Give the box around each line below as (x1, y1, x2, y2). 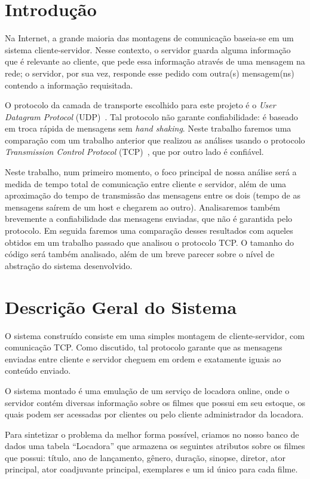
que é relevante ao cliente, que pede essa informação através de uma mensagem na (5, 55, 305, 68)
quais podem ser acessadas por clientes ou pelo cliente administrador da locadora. (5, 408, 304, 420)
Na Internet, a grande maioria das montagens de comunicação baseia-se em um (5, 32, 294, 44)
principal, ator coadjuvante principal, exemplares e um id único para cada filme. (5, 463, 298, 475)
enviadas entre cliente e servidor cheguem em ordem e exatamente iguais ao (5, 352, 281, 365)
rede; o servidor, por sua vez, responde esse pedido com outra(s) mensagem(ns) (5, 66, 294, 79)
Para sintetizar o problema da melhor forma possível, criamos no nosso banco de (5, 428, 299, 440)
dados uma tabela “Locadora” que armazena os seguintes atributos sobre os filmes (5, 440, 305, 452)
